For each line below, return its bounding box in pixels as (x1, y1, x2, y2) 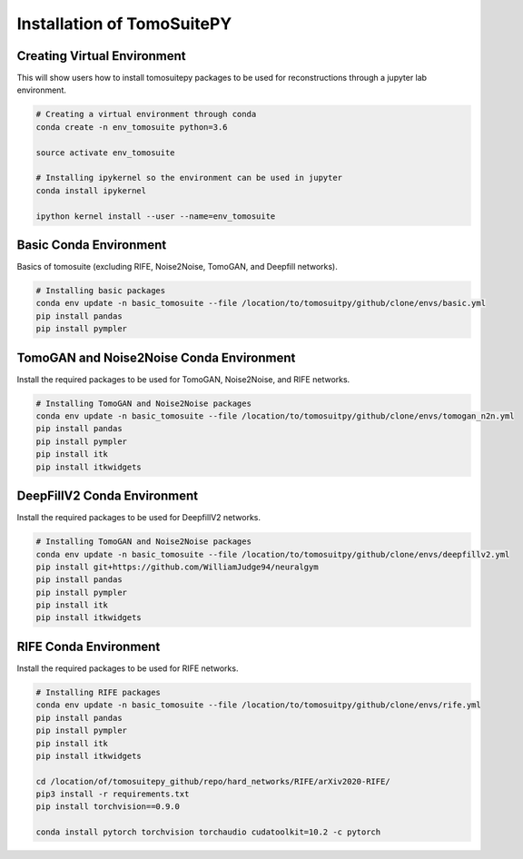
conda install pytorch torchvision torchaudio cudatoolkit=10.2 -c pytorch (35, 827, 381, 837)
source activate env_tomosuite (35, 147, 176, 158)
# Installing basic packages (35, 286, 166, 296)
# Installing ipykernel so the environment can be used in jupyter (35, 173, 343, 183)
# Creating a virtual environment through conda (35, 109, 257, 120)
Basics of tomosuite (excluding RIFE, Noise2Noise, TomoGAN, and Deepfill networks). (16, 262, 338, 272)
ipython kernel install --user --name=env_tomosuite (35, 211, 276, 222)
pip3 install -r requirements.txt (35, 789, 190, 799)
